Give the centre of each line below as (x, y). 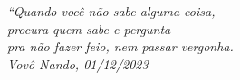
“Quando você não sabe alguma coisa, (111, 11)
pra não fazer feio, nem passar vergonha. (120, 46)
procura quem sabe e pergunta (89, 28)
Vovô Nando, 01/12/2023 (78, 63)
